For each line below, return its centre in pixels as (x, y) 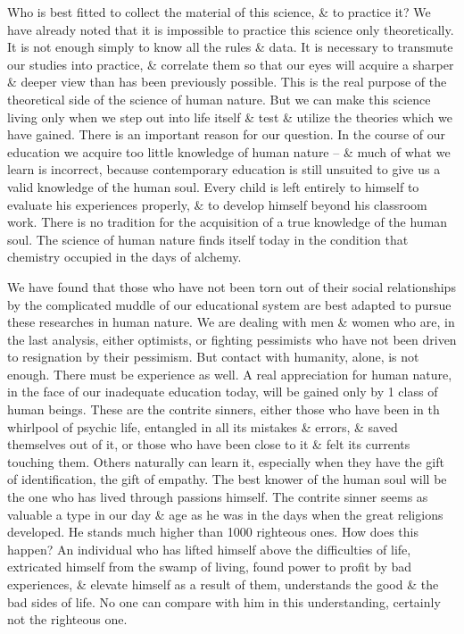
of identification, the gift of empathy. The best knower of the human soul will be (227, 479)
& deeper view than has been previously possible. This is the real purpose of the (227, 82)
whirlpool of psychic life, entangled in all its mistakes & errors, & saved (203, 426)
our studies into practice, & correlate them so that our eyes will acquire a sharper (231, 64)
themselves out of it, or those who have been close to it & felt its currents (209, 444)
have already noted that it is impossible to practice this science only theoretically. (231, 29)
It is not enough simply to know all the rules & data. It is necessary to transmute (230, 47)
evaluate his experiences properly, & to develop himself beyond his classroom (217, 204)
